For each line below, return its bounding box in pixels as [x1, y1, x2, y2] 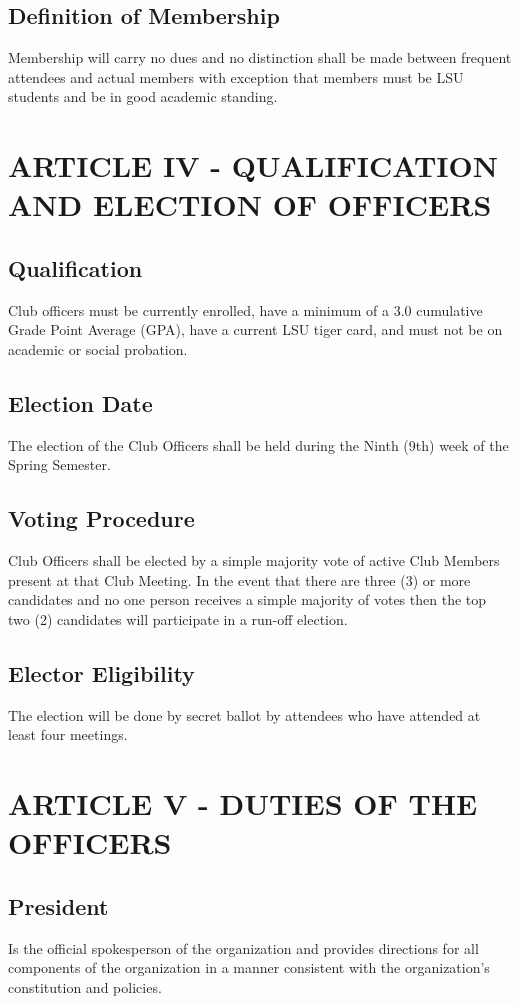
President [8, 890, 109, 921]
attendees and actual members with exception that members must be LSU [8, 66, 464, 87]
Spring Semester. [8, 454, 111, 475]
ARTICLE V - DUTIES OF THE [8, 783, 478, 824]
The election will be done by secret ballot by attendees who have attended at [8, 704, 481, 725]
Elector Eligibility [8, 657, 195, 688]
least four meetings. [8, 724, 128, 745]
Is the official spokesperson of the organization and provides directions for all [8, 937, 479, 958]
